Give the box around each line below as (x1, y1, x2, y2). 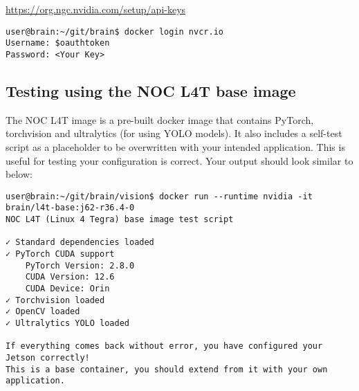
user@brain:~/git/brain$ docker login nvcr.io (6, 26, 223, 37)
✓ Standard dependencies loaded (6, 237, 154, 248)
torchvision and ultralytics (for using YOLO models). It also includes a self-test (6, 126, 342, 140)
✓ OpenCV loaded (6, 307, 80, 317)
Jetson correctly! (6, 352, 90, 363)
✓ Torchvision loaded (6, 295, 105, 305)
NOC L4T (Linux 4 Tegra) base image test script (6, 215, 234, 225)
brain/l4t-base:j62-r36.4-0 (6, 203, 135, 213)
